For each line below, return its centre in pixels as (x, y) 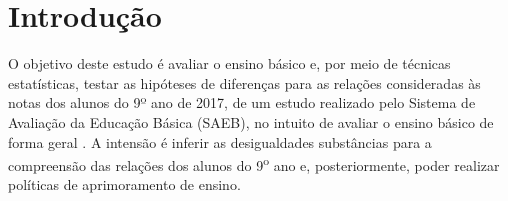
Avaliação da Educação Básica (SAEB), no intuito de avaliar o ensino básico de (251, 121)
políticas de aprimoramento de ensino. (124, 184)
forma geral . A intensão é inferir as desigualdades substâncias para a (220, 141)
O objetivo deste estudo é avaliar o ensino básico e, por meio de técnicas (229, 63)
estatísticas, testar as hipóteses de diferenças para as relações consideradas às (244, 82)
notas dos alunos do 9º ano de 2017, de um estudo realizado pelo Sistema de (242, 102)
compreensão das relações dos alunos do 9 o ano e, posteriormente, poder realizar (254, 163)
